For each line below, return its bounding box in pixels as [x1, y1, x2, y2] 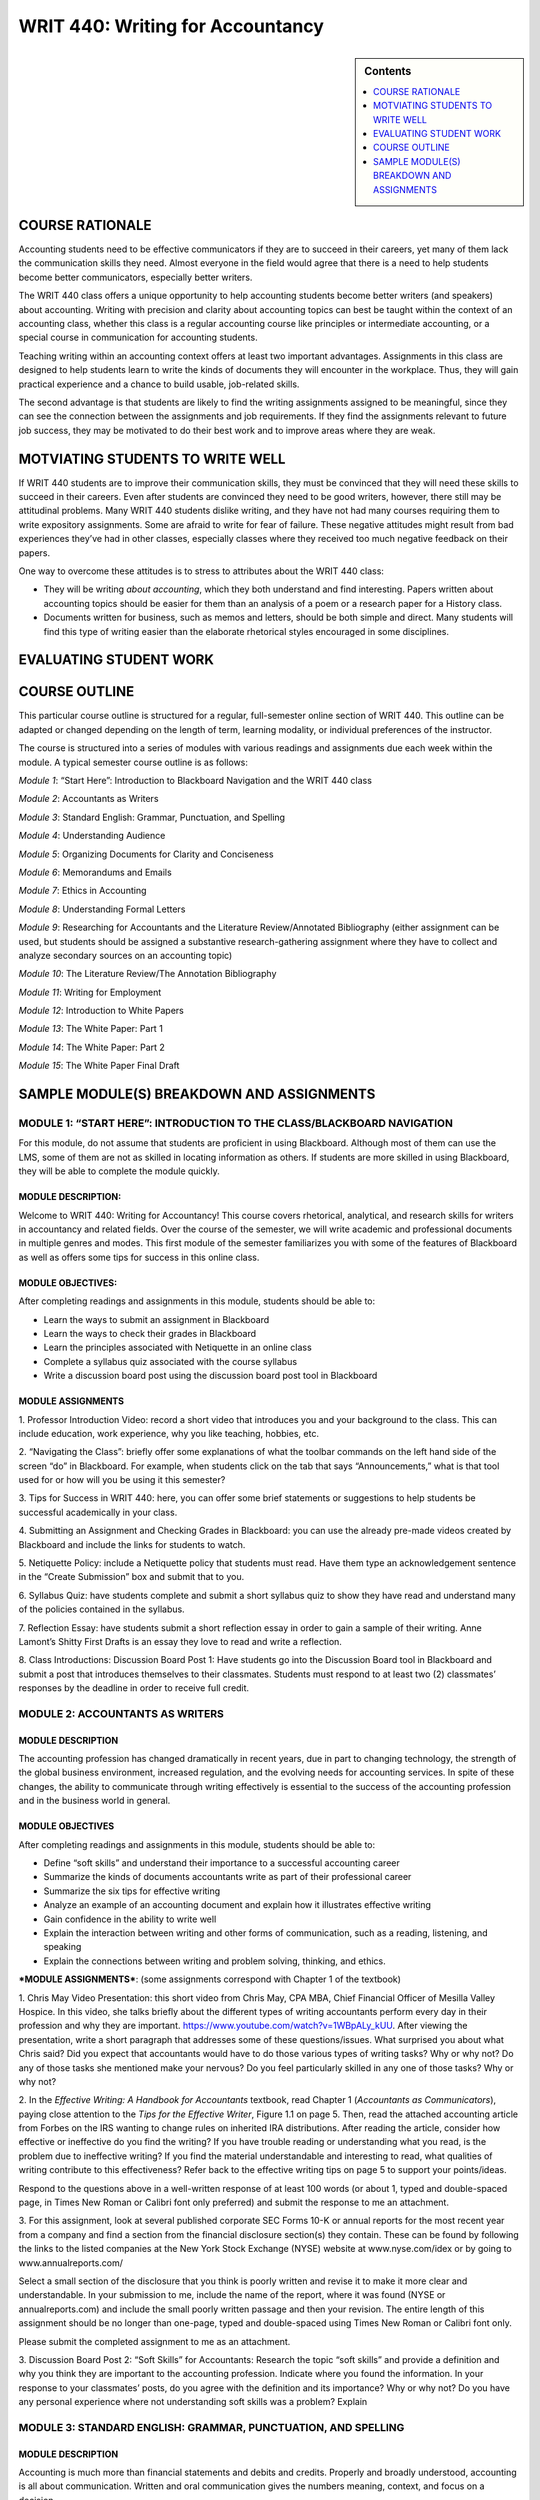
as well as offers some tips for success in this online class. [18, 1251, 260, 1263]
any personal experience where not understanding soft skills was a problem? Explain [18, 2396, 368, 2408]
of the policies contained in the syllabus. [18, 1603, 185, 1615]
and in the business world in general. [18, 1795, 171, 1807]
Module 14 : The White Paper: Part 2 [18, 1041, 165, 1053]
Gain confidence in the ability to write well [43, 1913, 217, 1925]
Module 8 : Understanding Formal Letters [18, 903, 186, 915]
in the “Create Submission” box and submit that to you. [18, 1571, 245, 1583]
